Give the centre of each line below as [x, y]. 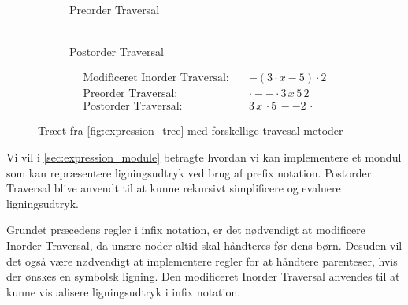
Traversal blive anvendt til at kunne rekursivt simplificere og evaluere [174, 188]
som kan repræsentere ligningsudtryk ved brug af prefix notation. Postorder [189, 172]
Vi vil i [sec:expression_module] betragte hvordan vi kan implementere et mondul [204, 157]
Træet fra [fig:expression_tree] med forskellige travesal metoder [191, 130]
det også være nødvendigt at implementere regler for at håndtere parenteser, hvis [202, 260]
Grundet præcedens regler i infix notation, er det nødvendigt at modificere [186, 230]
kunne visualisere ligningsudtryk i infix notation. [124, 291]
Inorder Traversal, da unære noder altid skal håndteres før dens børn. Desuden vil [204, 245]
